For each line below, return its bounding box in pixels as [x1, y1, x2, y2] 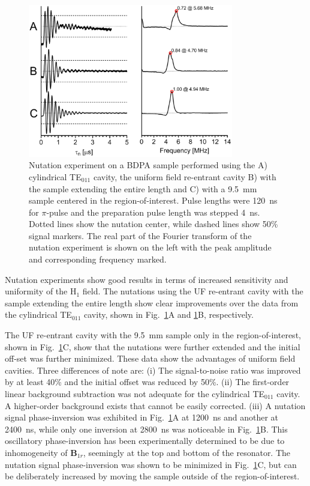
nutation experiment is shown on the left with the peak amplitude [29, 241, 272, 254]
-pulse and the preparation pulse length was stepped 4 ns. [46, 205, 260, 218]
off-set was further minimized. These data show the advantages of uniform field [5, 352, 296, 365]
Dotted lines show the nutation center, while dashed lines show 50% [29, 217, 278, 230]
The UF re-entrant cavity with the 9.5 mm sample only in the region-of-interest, [5, 329, 301, 341]
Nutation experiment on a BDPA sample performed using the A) [29, 159, 267, 171]
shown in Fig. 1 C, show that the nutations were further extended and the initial [5, 340, 300, 353]
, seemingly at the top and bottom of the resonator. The [83, 446, 291, 458]
